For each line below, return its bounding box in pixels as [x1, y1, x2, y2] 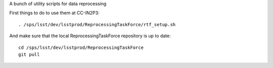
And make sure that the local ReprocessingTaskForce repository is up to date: [9, 33, 171, 39]
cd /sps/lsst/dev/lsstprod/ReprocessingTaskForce [18, 44, 144, 50]
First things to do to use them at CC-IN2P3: [9, 10, 100, 16]
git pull [18, 51, 40, 57]
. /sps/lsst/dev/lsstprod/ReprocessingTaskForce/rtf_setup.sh [18, 22, 176, 27]
